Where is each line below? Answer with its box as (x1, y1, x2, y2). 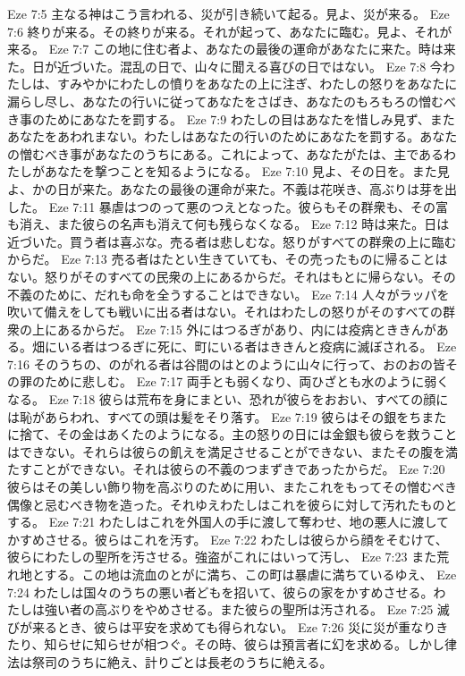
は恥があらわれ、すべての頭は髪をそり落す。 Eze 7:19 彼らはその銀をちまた (7, 407, 447, 426)
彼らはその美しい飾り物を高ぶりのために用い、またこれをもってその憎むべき (7, 477, 457, 496)
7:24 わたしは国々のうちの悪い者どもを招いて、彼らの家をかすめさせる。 (7, 582, 434, 601)
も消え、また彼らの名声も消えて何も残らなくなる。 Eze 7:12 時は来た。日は (7, 215, 450, 233)
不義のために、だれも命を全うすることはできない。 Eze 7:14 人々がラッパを (7, 284, 450, 303)
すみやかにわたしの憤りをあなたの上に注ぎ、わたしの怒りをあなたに (56, 74, 458, 93)
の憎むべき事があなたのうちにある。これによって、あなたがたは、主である (7, 144, 444, 163)
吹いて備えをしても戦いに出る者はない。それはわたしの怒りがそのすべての (7, 302, 443, 321)
